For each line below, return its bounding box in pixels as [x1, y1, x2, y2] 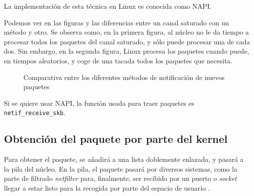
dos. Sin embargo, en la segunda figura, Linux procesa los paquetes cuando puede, [4, 46, 249, 56]
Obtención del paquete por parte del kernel [4, 131, 228, 146]
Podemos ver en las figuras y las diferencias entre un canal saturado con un [4, 17, 229, 27]
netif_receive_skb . [4, 107, 65, 118]
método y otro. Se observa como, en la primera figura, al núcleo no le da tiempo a [4, 27, 249, 37]
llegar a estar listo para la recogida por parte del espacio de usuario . [4, 182, 210, 193]
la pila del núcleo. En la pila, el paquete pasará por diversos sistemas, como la [4, 163, 237, 174]
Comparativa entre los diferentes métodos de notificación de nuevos [23, 72, 225, 82]
